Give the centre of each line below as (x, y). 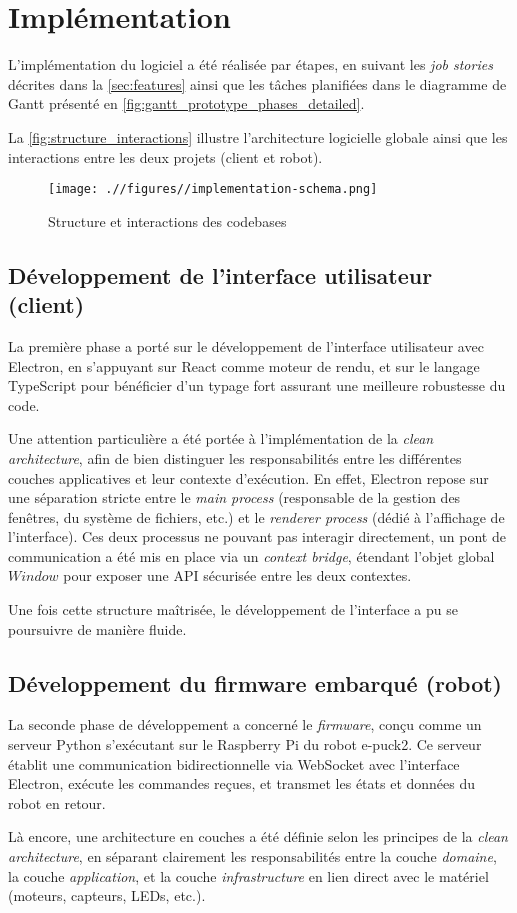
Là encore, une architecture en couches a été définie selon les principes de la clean (258, 836)
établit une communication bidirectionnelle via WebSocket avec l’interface (234, 763)
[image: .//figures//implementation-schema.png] (213, 189)
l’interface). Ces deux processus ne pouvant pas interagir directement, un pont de (257, 536)
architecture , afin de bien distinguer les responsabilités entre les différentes (235, 457)
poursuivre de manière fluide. (97, 628)
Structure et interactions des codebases (167, 220)
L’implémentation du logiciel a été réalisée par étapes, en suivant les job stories (250, 64)
